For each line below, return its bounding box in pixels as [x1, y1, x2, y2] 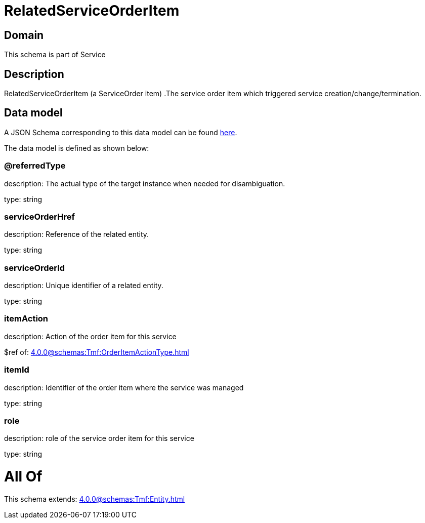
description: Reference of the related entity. [4, 230, 149, 239]
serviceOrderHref [4, 211, 75, 222]
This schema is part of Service [4, 50, 106, 59]
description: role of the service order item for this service [4, 434, 194, 443]
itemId [4, 365, 29, 375]
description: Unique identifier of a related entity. [4, 281, 163, 290]
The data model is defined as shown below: [4, 143, 149, 152]
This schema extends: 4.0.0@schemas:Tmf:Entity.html [4, 494, 185, 503]
